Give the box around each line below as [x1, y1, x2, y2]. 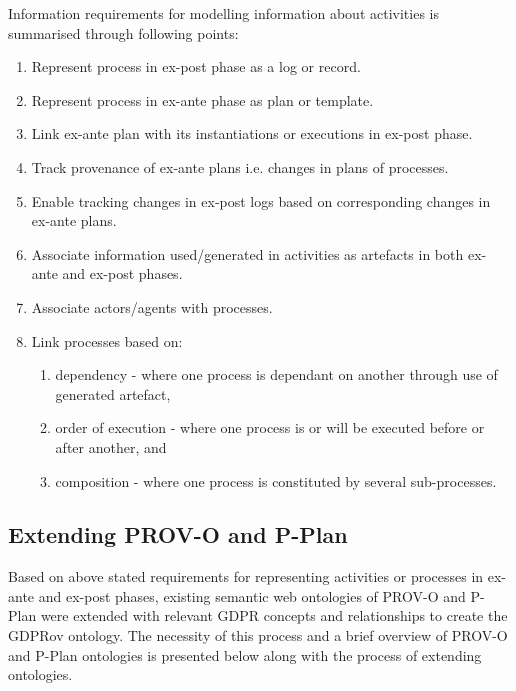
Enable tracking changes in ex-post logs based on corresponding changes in [31, 190, 491, 211]
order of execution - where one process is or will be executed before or [55, 417, 485, 438]
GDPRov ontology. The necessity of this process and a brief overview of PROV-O [8, 625, 508, 646]
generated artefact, [55, 383, 171, 404]
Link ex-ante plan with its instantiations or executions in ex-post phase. [31, 123, 473, 144]
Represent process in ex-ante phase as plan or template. [31, 89, 374, 110]
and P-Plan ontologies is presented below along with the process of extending [8, 644, 482, 665]
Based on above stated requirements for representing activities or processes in [8, 566, 484, 587]
